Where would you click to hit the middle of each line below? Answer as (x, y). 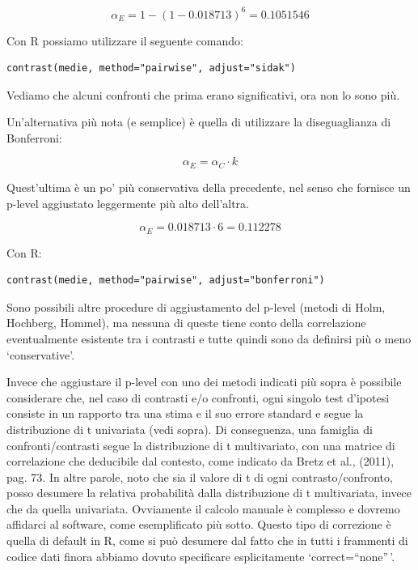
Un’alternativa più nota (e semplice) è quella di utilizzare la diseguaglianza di (199, 122)
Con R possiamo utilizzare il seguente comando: (125, 40)
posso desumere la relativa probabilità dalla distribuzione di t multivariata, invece (209, 493)
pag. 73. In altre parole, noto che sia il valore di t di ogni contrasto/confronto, (200, 476)
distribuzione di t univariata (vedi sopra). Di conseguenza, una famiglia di (190, 429)
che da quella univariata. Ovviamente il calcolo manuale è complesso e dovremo (203, 508)
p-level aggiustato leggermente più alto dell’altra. (128, 203)
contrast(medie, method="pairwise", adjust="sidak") (151, 68)
